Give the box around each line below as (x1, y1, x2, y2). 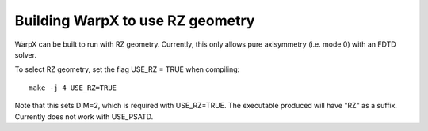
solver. (14, 50, 37, 59)
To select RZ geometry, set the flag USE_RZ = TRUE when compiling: (14, 65, 240, 74)
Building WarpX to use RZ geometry (14, 12, 255, 29)
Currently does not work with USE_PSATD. (14, 111, 154, 122)
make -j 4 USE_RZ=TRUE (29, 83, 117, 92)
